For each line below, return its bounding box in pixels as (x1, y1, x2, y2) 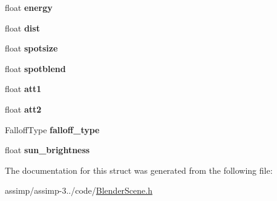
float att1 (5, 82, 42, 95)
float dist (5, 21, 40, 34)
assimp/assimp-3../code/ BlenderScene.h (5, 184, 152, 197)
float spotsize (5, 42, 58, 54)
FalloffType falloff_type (5, 123, 100, 136)
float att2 (5, 102, 42, 115)
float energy (5, 1, 53, 13)
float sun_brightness (5, 143, 90, 156)
